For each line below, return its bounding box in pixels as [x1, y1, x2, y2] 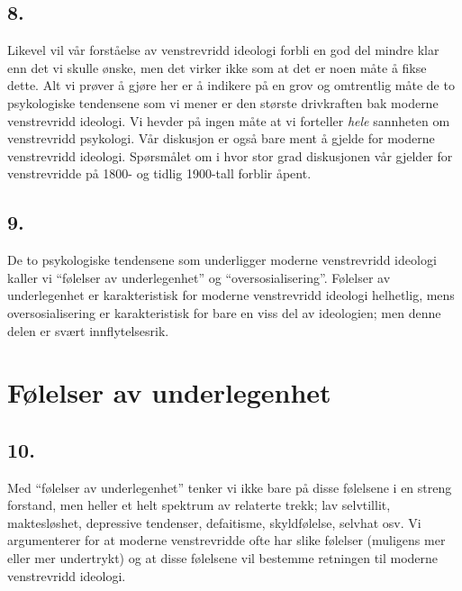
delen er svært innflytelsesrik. [7, 321, 169, 340]
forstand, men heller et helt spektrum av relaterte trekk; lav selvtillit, [7, 496, 391, 514]
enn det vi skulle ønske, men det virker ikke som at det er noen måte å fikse [7, 58, 427, 77]
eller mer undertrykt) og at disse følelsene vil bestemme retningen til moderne [7, 549, 439, 568]
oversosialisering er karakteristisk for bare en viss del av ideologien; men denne [7, 303, 441, 322]
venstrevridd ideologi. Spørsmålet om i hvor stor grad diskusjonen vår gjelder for [7, 146, 453, 165]
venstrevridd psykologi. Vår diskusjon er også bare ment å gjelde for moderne [7, 129, 435, 148]
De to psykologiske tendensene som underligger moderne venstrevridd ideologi [7, 250, 437, 269]
